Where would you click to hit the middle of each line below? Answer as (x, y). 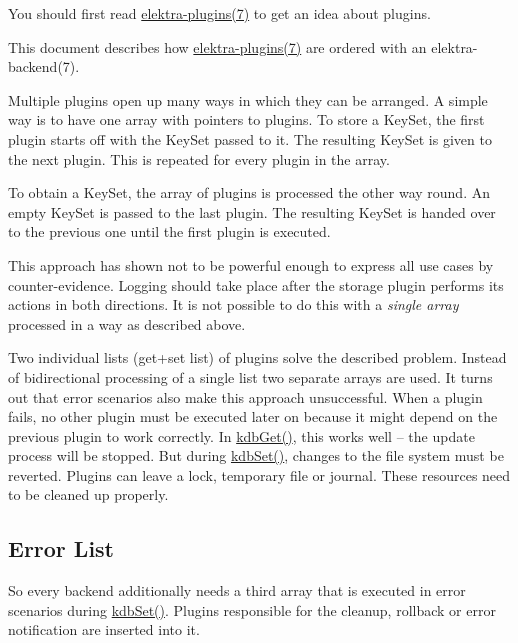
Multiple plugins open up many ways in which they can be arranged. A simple (248, 99)
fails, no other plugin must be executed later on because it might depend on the (253, 416)
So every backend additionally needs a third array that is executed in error (237, 590)
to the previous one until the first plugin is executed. (169, 231)
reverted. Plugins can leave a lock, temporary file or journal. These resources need (259, 474)
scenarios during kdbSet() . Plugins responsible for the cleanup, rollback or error (252, 609)
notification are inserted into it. (104, 629)
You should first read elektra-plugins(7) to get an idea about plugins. (219, 13)
